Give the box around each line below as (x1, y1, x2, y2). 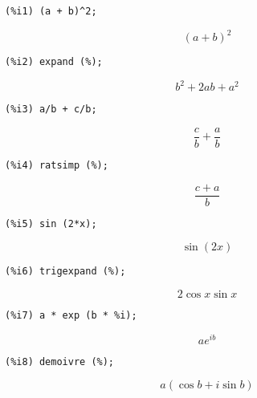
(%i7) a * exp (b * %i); (5, 310, 137, 322)
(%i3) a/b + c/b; (5, 104, 97, 116)
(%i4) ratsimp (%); (5, 160, 108, 172)
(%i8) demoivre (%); (5, 355, 115, 368)
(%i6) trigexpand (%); (5, 266, 126, 278)
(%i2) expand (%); (5, 56, 103, 68)
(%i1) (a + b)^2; (5, 6, 97, 17)
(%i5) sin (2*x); (5, 217, 97, 229)
